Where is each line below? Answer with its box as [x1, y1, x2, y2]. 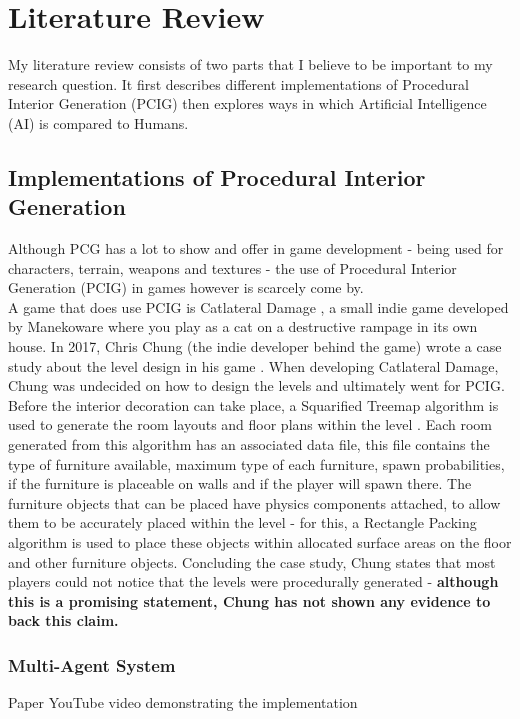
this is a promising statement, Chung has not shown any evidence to [8, 590, 491, 611]
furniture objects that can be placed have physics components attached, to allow [8, 492, 501, 513]
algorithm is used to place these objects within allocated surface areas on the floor [8, 532, 512, 552]
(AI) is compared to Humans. [8, 112, 189, 133]
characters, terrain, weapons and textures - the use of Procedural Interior [8, 257, 457, 278]
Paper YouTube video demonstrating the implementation [8, 692, 358, 713]
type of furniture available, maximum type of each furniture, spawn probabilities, [8, 453, 505, 474]
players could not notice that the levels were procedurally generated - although [8, 571, 499, 592]
